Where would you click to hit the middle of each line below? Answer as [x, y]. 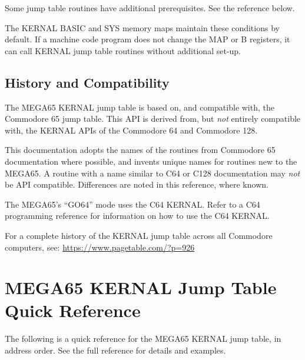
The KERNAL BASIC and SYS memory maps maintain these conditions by [142, 27]
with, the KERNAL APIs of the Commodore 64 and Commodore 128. [131, 130]
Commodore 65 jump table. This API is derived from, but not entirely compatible [153, 119]
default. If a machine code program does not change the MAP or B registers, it [147, 39]
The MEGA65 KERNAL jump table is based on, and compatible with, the [140, 107]
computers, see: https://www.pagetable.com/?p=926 [100, 247]
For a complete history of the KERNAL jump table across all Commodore [139, 235]
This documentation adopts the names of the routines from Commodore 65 [140, 150]
